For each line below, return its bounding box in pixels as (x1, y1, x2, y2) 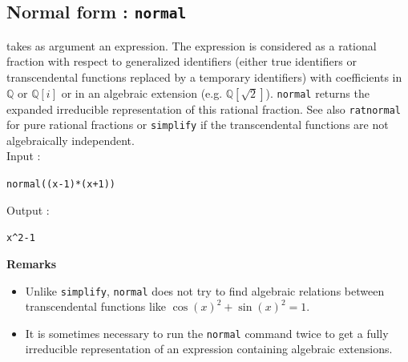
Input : (6, 147, 41, 164)
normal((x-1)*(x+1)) (6, 179, 116, 191)
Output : (6, 201, 50, 218)
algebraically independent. (6, 131, 135, 148)
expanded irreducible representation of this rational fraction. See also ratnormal (6, 100, 401, 117)
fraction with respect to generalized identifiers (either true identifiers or (6, 53, 357, 70)
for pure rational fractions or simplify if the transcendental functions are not (6, 116, 389, 133)
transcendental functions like (25, 298, 167, 315)
